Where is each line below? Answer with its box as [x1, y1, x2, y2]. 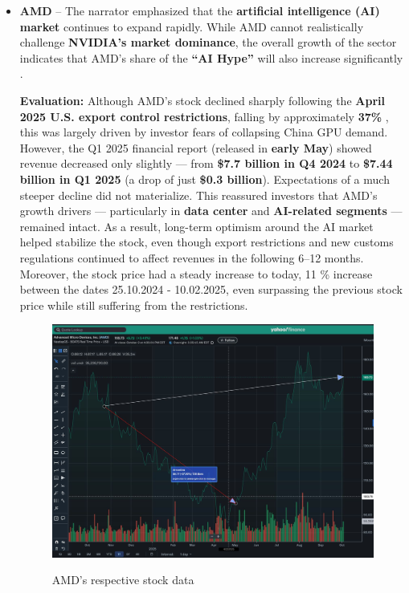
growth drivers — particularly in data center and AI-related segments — [19, 202, 403, 219]
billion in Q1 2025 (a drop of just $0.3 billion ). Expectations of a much [19, 170, 390, 187]
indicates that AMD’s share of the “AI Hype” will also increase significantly [19, 49, 403, 66]
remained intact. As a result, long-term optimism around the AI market [19, 217, 374, 234]
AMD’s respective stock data [51, 571, 194, 588]
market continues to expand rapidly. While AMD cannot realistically [19, 18, 364, 35]
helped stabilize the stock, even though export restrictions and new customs [19, 234, 394, 250]
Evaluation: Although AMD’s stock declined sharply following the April [19, 91, 385, 108]
